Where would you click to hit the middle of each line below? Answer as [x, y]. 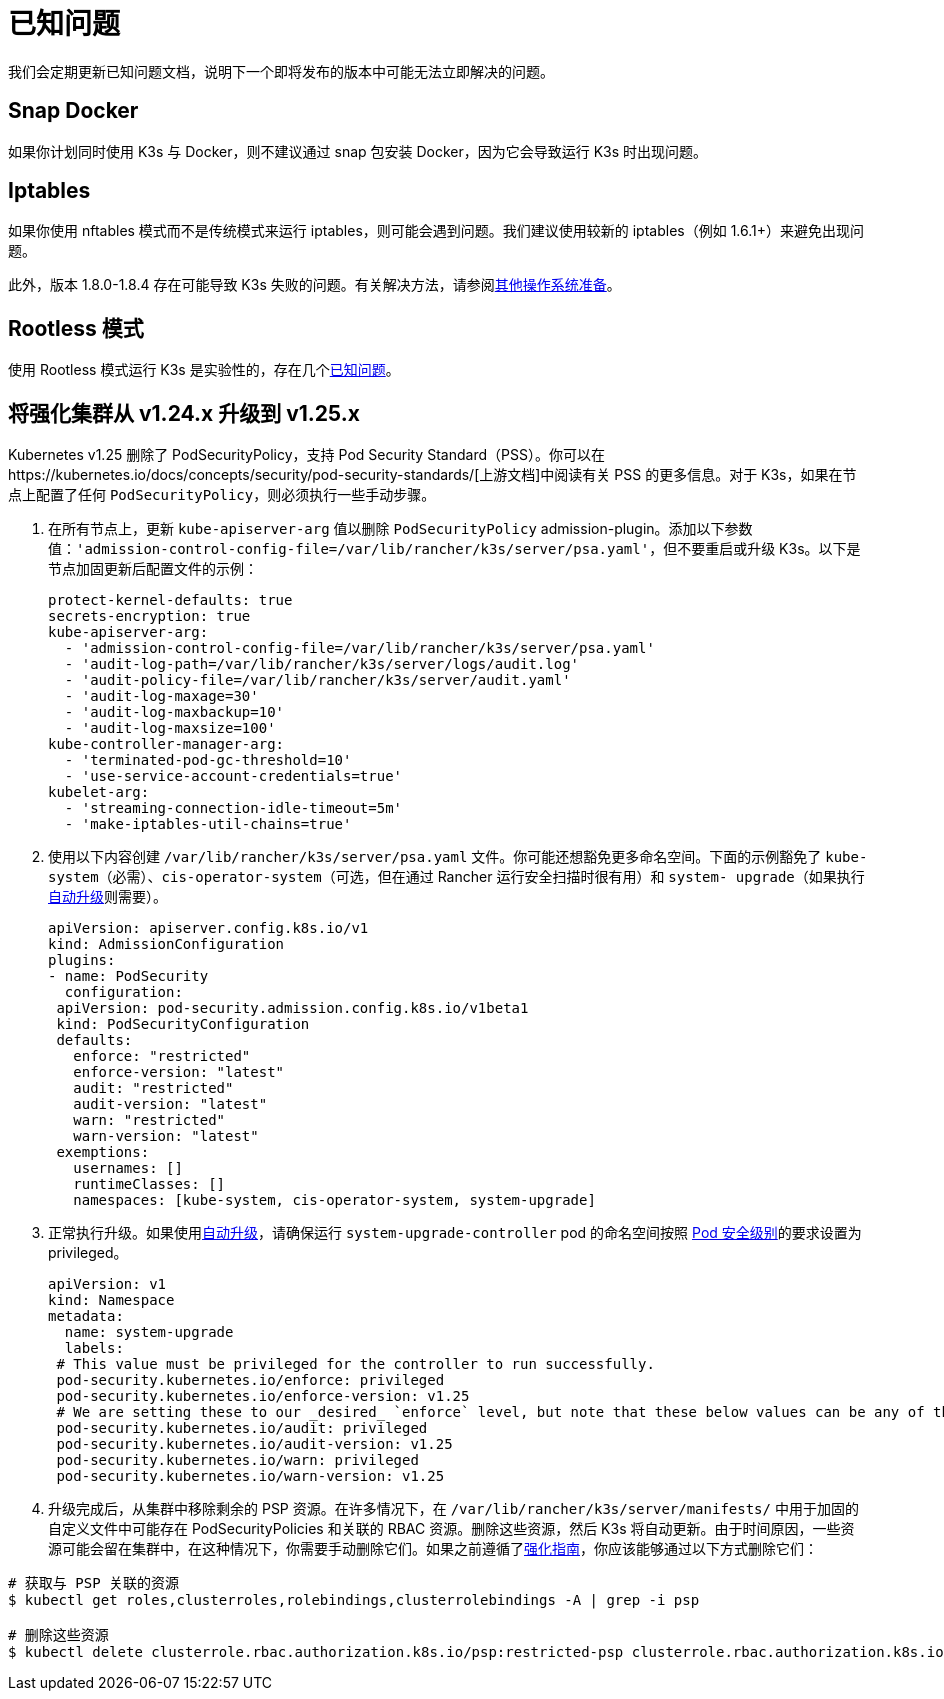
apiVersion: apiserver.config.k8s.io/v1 [208, 928]
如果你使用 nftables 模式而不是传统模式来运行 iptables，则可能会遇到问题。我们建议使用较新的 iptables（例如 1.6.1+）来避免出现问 [436, 231]
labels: [94, 1348]
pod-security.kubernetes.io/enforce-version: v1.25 [263, 1396]
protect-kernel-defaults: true [170, 600]
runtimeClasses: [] [149, 1184]
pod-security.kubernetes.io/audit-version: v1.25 [254, 1444]
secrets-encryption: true [149, 616]
